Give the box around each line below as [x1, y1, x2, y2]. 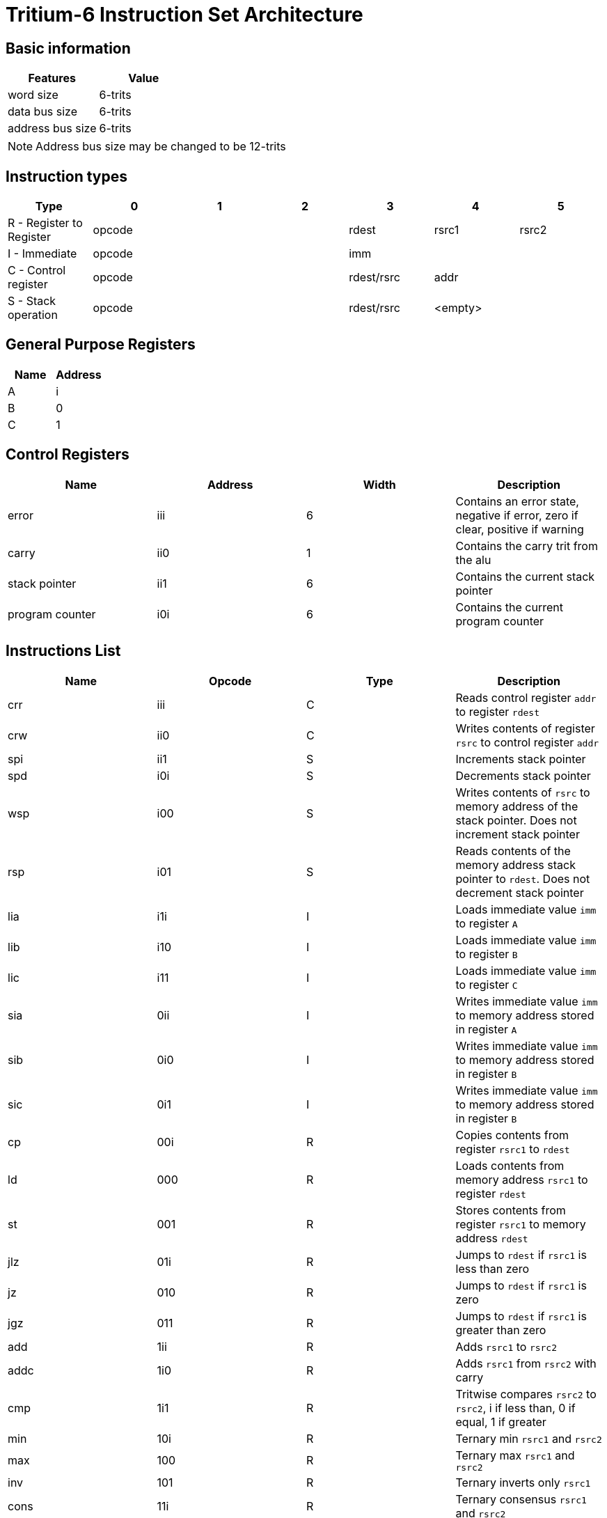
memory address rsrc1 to [455, 1172, 588, 1187]
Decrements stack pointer [455, 768, 591, 783]
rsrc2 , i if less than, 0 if [455, 1400, 576, 1415]
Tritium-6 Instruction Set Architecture [6, 3, 363, 26]
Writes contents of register [455, 721, 595, 735]
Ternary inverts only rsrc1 [455, 1475, 591, 1489]
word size [8, 88, 58, 102]
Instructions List [6, 642, 121, 660]
